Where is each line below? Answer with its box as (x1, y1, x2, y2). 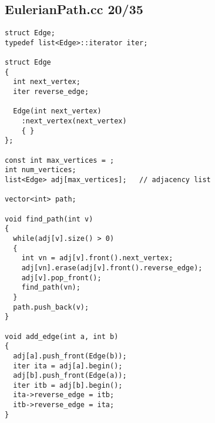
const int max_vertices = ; (5, 156, 115, 164)
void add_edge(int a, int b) (5, 332, 119, 341)
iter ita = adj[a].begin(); (13, 361, 123, 370)
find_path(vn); (21, 283, 80, 292)
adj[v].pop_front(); (21, 273, 102, 282)
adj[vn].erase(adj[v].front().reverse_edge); (21, 263, 203, 272)
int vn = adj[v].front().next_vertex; (21, 254, 173, 263)
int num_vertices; (5, 166, 76, 174)
